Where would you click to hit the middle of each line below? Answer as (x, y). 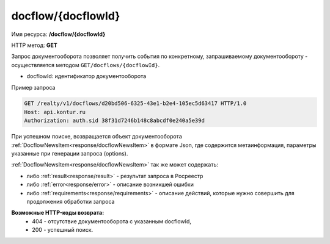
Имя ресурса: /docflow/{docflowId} (58, 34)
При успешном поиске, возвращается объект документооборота (97, 137)
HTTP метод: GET (34, 45)
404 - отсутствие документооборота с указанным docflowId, (112, 221)
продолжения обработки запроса (71, 201)
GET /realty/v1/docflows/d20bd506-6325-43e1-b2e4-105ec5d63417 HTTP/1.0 (135, 103)
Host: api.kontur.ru (55, 112)
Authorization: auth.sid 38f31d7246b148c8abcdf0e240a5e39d (114, 121)
